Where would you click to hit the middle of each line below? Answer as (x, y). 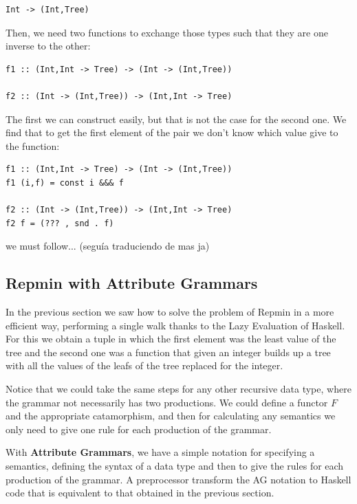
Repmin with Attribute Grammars (132, 283)
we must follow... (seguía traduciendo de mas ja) (108, 246)
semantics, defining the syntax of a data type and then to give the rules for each (175, 466)
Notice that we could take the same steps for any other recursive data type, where (178, 389)
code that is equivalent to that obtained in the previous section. (140, 493)
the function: (33, 145)
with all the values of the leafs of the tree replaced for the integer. (144, 365)
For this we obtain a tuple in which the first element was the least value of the (171, 339)
